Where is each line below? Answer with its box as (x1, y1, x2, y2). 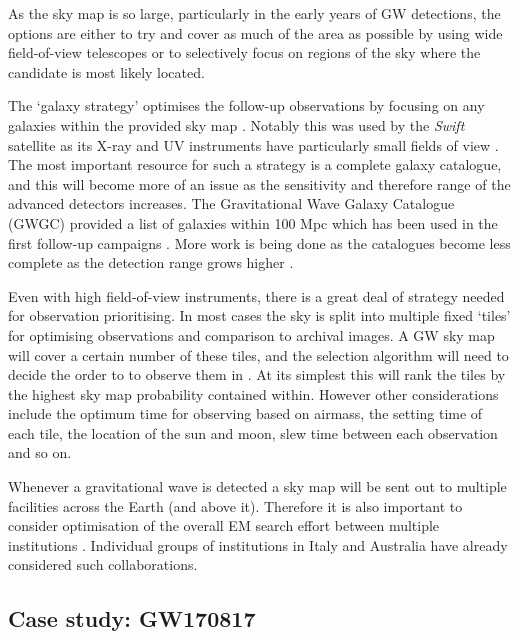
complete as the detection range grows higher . (8, 252, 294, 273)
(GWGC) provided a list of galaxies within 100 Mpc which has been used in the (8, 212, 498, 233)
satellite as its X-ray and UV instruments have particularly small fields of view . (8, 134, 499, 155)
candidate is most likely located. (8, 61, 205, 82)
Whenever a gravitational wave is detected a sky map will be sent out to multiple (8, 476, 507, 497)
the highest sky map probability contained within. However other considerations (8, 383, 499, 404)
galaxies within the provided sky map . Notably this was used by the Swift (8, 114, 465, 135)
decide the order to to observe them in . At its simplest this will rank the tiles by (8, 364, 506, 385)
